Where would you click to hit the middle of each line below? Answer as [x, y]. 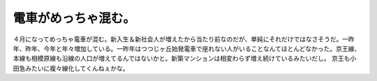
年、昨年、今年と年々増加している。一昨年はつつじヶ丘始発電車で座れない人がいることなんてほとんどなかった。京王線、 [187, 48]
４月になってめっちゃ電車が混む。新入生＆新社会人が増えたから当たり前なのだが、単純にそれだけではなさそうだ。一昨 [184, 39]
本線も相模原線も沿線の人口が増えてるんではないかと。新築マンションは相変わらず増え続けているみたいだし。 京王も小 [185, 59]
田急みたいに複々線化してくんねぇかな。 [71, 68]
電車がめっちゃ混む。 [74, 18]
